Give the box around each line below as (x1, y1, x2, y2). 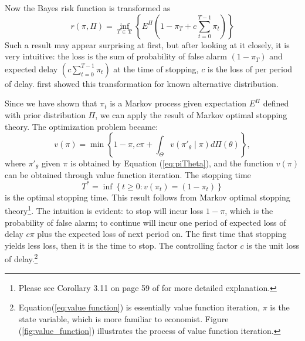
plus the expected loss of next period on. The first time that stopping (37, 228, 287, 240)
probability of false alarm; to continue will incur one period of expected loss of (5, 216, 286, 228)
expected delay (5, 62, 58, 75)
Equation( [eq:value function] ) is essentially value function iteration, (18, 301, 260, 313)
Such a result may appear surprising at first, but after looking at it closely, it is (5, 38, 290, 51)
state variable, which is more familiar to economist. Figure (18, 312, 229, 325)
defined (263, 97, 289, 109)
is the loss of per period (207, 62, 293, 75)
